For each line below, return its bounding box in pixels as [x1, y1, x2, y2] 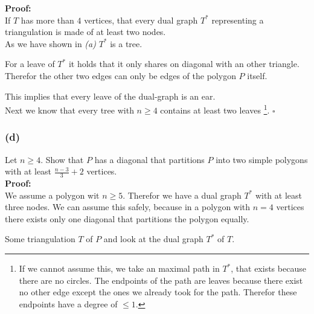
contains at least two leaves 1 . [160, 102, 270, 116]
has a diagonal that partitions [94, 153, 205, 165]
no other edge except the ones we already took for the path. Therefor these [19, 286, 297, 298]
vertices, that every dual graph [84, 13, 198, 26]
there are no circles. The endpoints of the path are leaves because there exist [19, 274, 303, 286]
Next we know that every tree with [5, 103, 134, 116]
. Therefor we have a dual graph [123, 188, 242, 201]
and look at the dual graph [103, 232, 203, 245]
